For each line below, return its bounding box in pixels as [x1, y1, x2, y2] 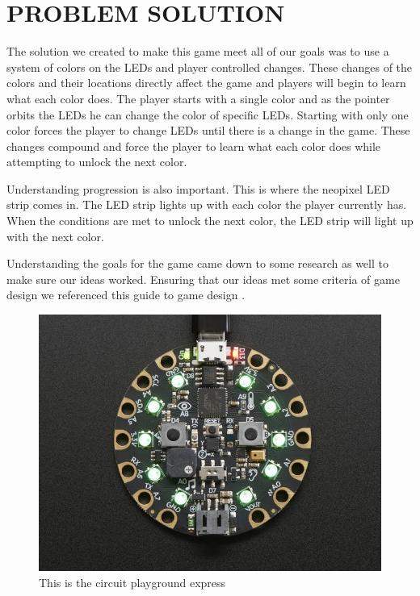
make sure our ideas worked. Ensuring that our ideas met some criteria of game [6, 270, 400, 287]
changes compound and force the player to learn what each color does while [6, 137, 381, 154]
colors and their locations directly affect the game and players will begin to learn [6, 74, 406, 91]
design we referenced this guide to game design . [6, 286, 246, 303]
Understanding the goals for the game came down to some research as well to [6, 255, 388, 272]
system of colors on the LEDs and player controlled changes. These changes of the [6, 58, 413, 75]
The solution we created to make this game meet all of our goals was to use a [6, 43, 389, 60]
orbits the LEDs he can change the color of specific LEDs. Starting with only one [6, 106, 409, 123]
